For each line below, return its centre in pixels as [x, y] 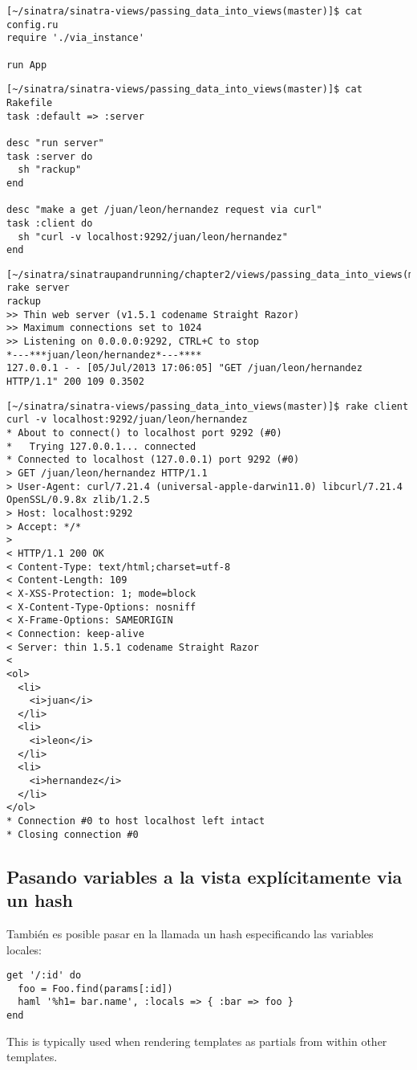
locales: [24, 949]
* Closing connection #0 [73, 834]
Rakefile [30, 102]
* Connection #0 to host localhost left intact [136, 821]
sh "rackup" [50, 170]
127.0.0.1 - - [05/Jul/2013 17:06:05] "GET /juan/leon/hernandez [184, 368]
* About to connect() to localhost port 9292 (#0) [144, 433]
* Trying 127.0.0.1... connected [101, 446]
